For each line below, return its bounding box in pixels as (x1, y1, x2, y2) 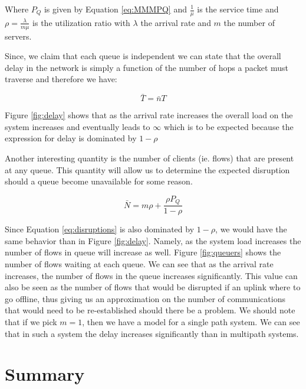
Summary (5, 362, 85, 386)
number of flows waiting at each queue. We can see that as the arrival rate (5, 258, 274, 270)
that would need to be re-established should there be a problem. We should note (5, 304, 295, 316)
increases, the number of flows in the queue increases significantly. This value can (5, 269, 298, 281)
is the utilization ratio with (32, 16, 130, 28)
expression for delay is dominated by (5, 132, 137, 144)
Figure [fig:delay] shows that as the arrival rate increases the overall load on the (5, 109, 293, 121)
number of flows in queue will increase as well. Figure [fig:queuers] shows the (5, 246, 281, 258)
